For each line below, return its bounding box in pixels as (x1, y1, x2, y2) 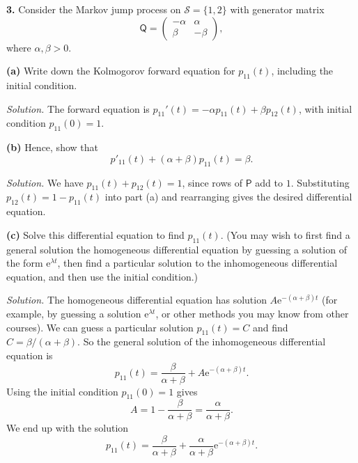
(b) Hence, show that (6, 140, 98, 155)
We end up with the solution (6, 421, 129, 435)
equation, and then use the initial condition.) (6, 269, 199, 283)
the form (6, 256, 43, 270)
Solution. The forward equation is (6, 101, 150, 116)
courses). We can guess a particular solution (6, 320, 194, 334)
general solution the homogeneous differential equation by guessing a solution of (6, 242, 347, 256)
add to (255, 175, 283, 189)
